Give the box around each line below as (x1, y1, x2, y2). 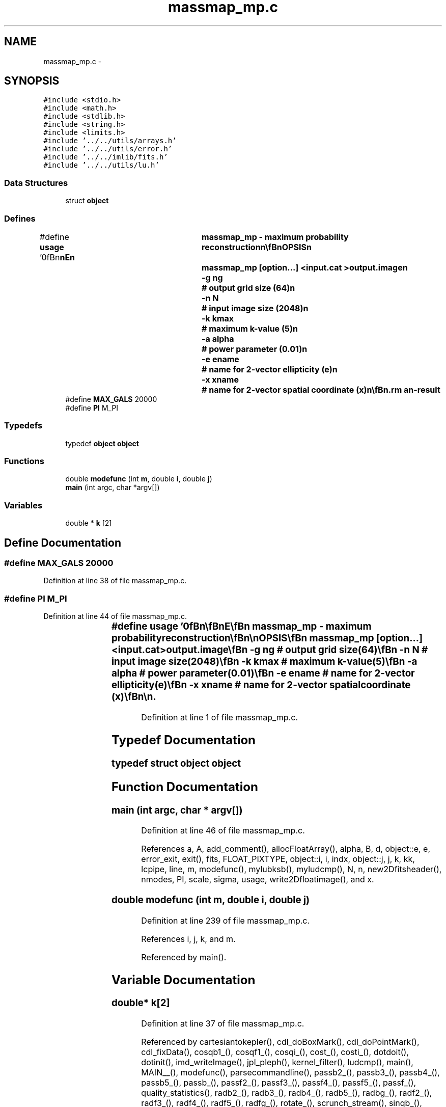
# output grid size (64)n (202, 282, 295, 293)
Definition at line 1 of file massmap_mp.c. (141, 712, 298, 722)
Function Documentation (111, 779, 258, 794)
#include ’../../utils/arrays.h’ (43, 137, 177, 145)
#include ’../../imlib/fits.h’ (43, 153, 168, 161)
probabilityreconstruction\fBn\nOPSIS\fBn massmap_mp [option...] (111, 632, 423, 644)
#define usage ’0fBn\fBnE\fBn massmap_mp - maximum (111, 620, 372, 633)
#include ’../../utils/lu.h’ (43, 161, 159, 170)
